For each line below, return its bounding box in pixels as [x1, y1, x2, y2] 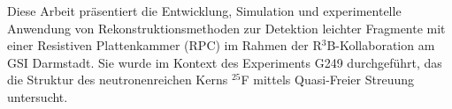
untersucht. [7, 87, 68, 105]
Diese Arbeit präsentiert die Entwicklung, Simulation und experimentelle [7, 2, 402, 19]
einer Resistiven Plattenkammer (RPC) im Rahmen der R [7, 36, 322, 54]
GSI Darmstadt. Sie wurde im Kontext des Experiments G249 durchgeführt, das [7, 53, 442, 71]
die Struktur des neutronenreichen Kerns [7, 70, 228, 89]
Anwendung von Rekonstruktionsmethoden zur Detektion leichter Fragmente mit [7, 18, 446, 37]
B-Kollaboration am [326, 36, 435, 54]
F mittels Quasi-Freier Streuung [241, 70, 415, 89]
